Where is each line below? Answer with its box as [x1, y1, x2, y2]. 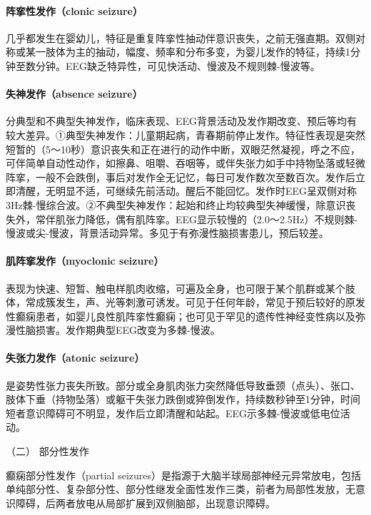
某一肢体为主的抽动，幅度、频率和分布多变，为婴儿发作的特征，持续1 [25, 44, 350, 59]
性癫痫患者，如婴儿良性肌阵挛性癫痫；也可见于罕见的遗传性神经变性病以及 [6, 308, 355, 323]
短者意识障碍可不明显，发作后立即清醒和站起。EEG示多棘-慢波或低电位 [6, 405, 340, 420]
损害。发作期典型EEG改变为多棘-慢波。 [35, 322, 220, 337]
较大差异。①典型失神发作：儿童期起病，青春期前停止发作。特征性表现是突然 [6, 127, 365, 142]
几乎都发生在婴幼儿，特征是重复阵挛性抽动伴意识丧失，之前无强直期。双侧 [6, 30, 355, 45]
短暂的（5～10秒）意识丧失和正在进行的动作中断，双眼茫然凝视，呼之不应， [6, 141, 360, 156]
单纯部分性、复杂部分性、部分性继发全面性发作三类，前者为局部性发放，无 [6, 481, 355, 496]
